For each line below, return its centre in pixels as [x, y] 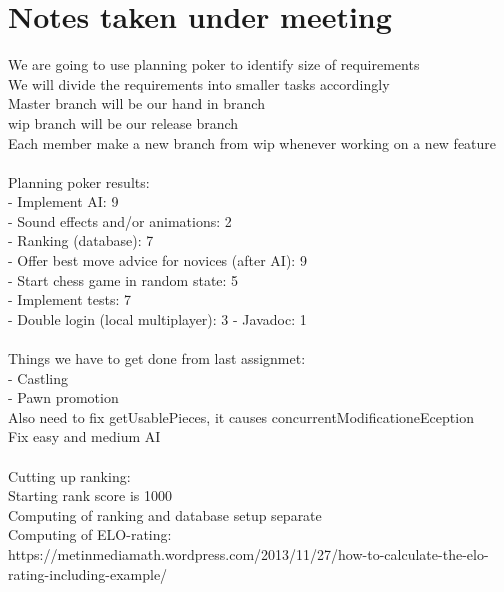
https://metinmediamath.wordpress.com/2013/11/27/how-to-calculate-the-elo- [248, 553]
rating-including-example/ [88, 573]
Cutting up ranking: [69, 475]
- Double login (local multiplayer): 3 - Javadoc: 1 [157, 318]
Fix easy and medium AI [84, 436]
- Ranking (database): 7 [81, 240]
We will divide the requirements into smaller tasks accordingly [199, 83]
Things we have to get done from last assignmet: [157, 358]
